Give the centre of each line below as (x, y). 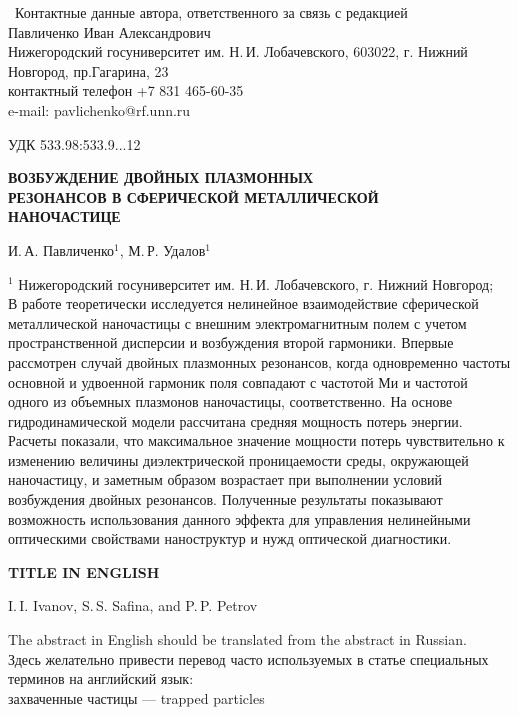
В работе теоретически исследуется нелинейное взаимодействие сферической (243, 303)
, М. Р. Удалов (162, 249)
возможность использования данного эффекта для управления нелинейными (239, 518)
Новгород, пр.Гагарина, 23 (88, 70)
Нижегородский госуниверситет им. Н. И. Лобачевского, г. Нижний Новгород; (256, 283)
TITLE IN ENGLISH (84, 571)
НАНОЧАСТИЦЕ (64, 216)
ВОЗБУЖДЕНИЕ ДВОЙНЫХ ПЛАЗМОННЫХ (161, 177)
